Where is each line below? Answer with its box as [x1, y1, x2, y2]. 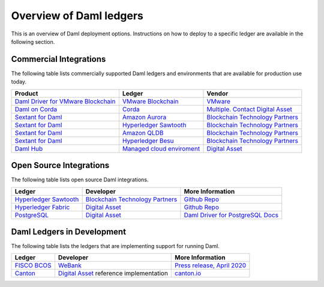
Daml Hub [14, 144, 43, 153]
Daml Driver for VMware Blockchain [14, 97, 116, 105]
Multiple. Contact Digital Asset [206, 105, 292, 113]
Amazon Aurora [122, 113, 167, 121]
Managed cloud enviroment [122, 144, 200, 153]
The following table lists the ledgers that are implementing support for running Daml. [11, 243, 220, 250]
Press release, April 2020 [175, 261, 247, 270]
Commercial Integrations [11, 54, 106, 64]
